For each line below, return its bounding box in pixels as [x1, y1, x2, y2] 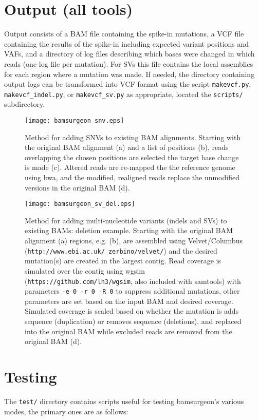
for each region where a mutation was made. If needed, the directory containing [4, 68, 255, 79]
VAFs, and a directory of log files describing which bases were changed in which [4, 48, 255, 59]
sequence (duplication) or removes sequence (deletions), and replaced [25, 316, 242, 326]
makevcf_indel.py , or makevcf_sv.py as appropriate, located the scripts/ [4, 88, 243, 99]
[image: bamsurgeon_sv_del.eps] [25, 200, 135, 208]
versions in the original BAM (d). [25, 182, 130, 193]
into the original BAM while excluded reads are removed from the [25, 326, 232, 336]
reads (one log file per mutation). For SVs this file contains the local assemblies [4, 58, 253, 69]
